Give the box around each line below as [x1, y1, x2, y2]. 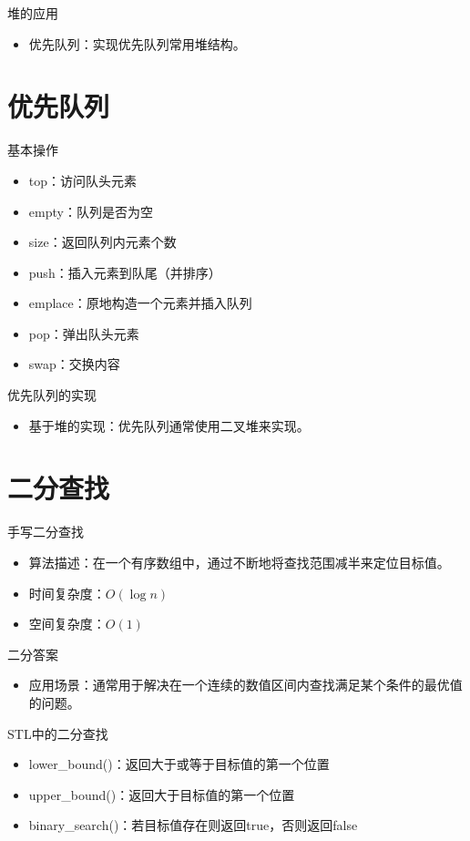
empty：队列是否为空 [28, 201, 153, 221]
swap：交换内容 [28, 354, 120, 374]
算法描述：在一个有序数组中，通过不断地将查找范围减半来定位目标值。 [28, 552, 450, 571]
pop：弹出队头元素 [28, 323, 139, 343]
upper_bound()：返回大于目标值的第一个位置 [28, 785, 295, 804]
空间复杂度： [28, 614, 106, 633]
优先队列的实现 [7, 385, 97, 405]
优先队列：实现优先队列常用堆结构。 [28, 34, 246, 53]
